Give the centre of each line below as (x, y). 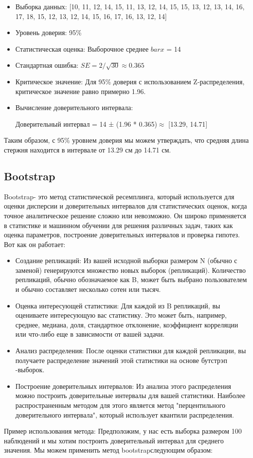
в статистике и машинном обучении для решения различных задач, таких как (118, 225)
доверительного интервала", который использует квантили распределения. (125, 414)
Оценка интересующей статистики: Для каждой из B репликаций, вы (118, 305)
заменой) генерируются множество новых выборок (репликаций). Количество (131, 270)
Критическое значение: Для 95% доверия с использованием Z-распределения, (130, 81)
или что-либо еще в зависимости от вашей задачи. (90, 334)
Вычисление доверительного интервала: (74, 107)
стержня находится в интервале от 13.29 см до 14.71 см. (88, 149)
